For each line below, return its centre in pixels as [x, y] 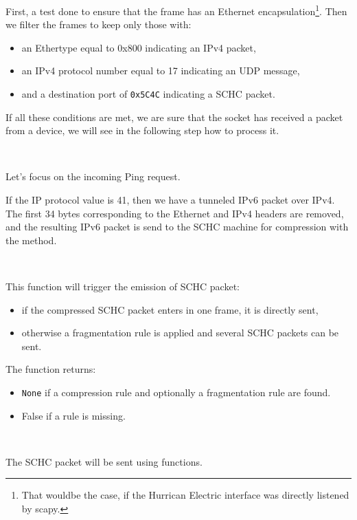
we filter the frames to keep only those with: [99, 24]
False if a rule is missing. [73, 415]
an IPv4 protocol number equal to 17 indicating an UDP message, [161, 71]
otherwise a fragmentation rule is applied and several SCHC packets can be [180, 333]
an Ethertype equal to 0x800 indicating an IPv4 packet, [139, 47]
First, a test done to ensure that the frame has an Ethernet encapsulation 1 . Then [176, 10]
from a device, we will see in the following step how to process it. [142, 130]
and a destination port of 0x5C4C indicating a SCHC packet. [148, 94]
